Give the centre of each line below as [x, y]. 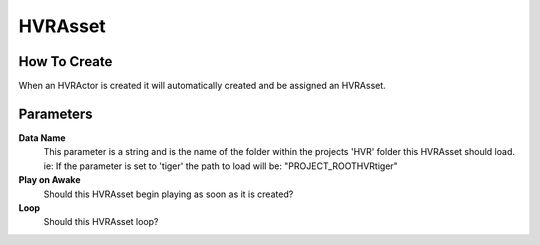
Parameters [55, 113]
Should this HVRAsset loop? [101, 222]
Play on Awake [49, 180]
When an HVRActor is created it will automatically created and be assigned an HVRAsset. [202, 86]
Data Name [42, 137]
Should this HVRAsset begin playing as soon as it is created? [168, 194]
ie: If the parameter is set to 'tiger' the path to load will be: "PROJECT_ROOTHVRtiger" [221, 166]
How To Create [65, 61]
